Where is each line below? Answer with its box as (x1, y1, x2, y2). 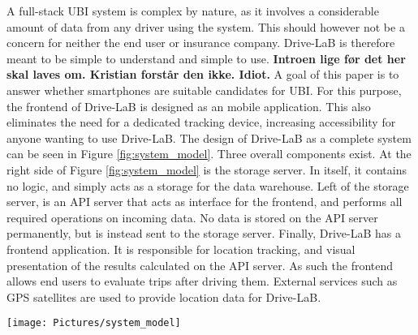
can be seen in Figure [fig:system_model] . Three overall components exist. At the (6, 145, 412, 162)
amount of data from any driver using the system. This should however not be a (6, 18, 405, 35)
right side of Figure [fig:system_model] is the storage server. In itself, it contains (6, 161, 407, 178)
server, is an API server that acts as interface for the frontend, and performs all (6, 193, 403, 210)
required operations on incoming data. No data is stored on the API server (6, 208, 378, 225)
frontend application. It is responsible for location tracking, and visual (6, 240, 356, 257)
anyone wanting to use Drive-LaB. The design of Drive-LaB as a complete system (6, 129, 412, 146)
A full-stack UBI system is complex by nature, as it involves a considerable (6, 2, 379, 19)
